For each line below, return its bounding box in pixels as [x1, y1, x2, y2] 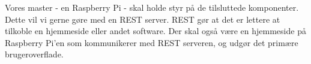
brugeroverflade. [5, 48, 64, 60]
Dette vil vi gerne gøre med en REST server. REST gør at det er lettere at [5, 13, 280, 25]
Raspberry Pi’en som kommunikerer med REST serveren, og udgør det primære [5, 36, 298, 48]
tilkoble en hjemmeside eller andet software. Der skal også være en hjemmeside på [5, 25, 306, 37]
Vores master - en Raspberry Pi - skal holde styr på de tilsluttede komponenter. [5, 1, 299, 13]
